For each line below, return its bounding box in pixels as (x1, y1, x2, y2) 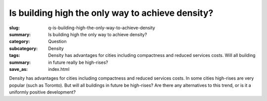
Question (48, 39, 67, 45)
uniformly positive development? (9, 89, 76, 95)
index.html (48, 66, 70, 72)
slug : (9, 25, 20, 31)
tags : (9, 52, 20, 58)
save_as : (9, 66, 28, 72)
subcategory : (9, 45, 38, 51)
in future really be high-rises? (48, 59, 108, 65)
